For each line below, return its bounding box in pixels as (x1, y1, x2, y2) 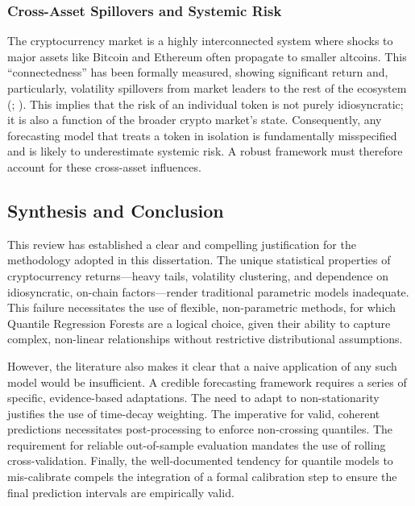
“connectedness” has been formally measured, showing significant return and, (7, 64, 388, 81)
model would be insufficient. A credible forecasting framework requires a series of (7, 373, 407, 390)
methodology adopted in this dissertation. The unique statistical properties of (7, 251, 391, 268)
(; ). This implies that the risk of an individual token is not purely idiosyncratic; (7, 95, 404, 112)
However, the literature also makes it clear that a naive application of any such (7, 357, 397, 374)
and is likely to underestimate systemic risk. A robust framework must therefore (7, 143, 403, 160)
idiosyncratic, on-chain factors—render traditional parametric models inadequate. (7, 283, 409, 300)
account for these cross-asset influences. (7, 158, 201, 175)
